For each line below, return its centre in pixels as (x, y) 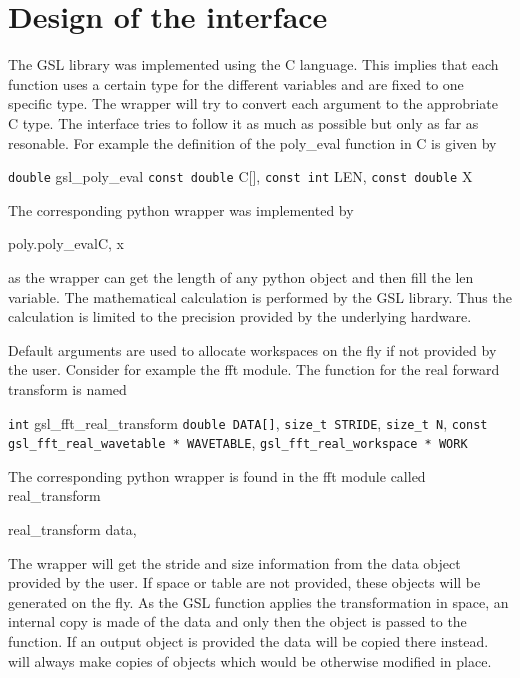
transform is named (67, 388)
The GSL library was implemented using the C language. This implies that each (253, 64)
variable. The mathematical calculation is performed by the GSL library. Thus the (260, 296)
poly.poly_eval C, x (66, 243)
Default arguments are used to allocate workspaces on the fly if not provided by (252, 349)
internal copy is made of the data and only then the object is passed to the (237, 621)
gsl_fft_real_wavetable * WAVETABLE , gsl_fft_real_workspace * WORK (238, 442)
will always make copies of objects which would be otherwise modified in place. (250, 660)
